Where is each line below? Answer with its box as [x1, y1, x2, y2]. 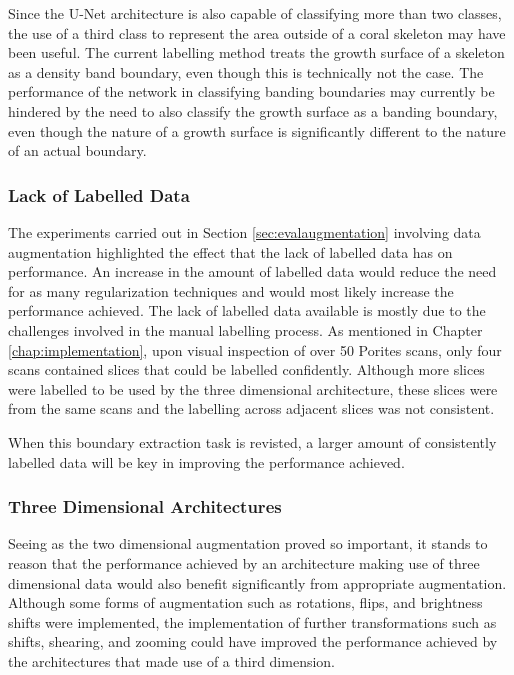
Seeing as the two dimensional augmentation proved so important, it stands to [8, 533, 488, 554]
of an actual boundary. [8, 140, 147, 161]
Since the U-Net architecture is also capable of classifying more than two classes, [8, 3, 502, 23]
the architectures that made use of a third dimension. [8, 650, 336, 671]
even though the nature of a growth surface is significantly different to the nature [8, 120, 506, 141]
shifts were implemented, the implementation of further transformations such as [8, 611, 497, 632]
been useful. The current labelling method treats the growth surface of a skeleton [8, 42, 505, 63]
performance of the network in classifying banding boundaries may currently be [8, 81, 495, 102]
